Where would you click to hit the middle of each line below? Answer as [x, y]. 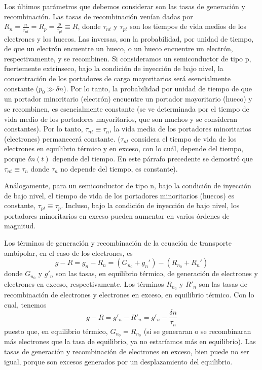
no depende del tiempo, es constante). [119, 168]
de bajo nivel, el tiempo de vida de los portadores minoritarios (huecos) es [119, 195]
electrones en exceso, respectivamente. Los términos [84, 284]
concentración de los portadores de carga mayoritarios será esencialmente [118, 78]
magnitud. [20, 226]
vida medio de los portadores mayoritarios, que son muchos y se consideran [121, 119]
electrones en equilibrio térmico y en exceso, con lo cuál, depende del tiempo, [124, 148]
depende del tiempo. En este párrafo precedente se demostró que [153, 158]
